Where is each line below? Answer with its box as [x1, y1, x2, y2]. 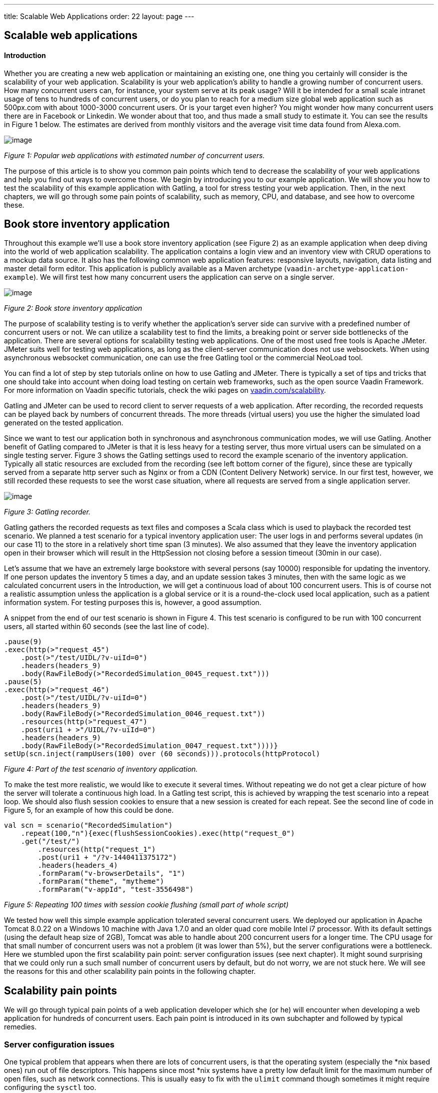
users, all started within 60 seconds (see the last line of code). [4, 622, 209, 631]
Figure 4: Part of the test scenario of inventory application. [4, 765, 198, 774]
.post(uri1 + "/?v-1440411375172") [37, 853, 177, 862]
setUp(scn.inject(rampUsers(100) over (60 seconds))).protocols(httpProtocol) [4, 750, 320, 758]
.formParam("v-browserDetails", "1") [37, 869, 185, 878]
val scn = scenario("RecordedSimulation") [4, 821, 173, 830]
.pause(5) [4, 678, 42, 686]
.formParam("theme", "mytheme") [37, 877, 164, 886]
